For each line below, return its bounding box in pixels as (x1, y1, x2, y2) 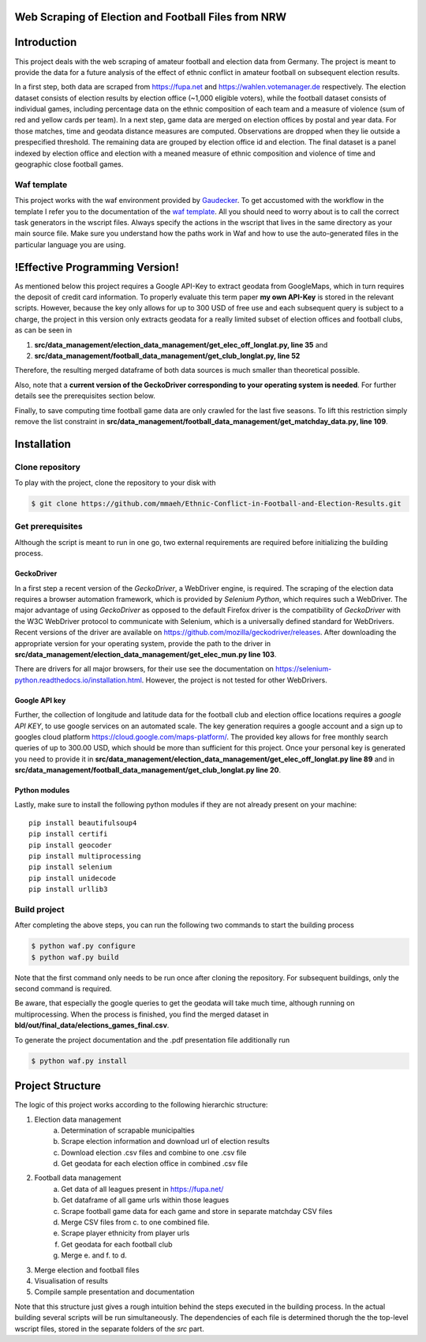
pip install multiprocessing (28, 851, 141, 861)
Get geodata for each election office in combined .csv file (61, 1159, 248, 1168)
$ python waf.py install (31, 1056, 128, 1066)
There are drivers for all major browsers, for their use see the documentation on (14, 664, 274, 674)
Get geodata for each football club (61, 1239, 173, 1249)
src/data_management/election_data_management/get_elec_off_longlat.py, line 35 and (34, 340, 328, 349)
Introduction (14, 36, 77, 49)
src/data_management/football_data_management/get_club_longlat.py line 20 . (14, 765, 282, 775)
